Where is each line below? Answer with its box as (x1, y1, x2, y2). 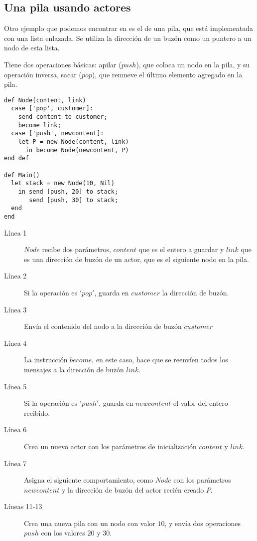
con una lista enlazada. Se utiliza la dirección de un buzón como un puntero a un (4, 32, 252, 43)
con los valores (41, 528, 85, 538)
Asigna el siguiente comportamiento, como (24, 475, 153, 485)
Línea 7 (4, 458, 27, 468)
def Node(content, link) (4, 96, 86, 104)
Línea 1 (4, 227, 27, 238)
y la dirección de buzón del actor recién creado (61, 484, 204, 495)
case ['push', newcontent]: (11, 130, 104, 137)
